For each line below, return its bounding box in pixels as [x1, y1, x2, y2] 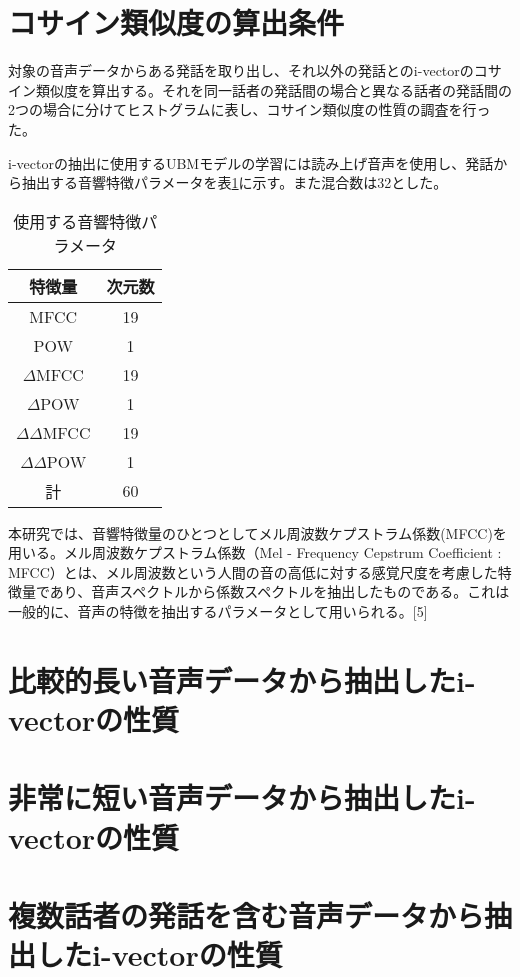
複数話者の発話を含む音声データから [8, 894, 485, 935]
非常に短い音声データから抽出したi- [8, 777, 476, 818]
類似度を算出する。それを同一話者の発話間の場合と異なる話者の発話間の [35, 79, 512, 100]
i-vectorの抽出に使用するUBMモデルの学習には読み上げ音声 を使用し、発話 [8, 152, 494, 173]
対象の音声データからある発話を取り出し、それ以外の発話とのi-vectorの [8, 60, 474, 81]
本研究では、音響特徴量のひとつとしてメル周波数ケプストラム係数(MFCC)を [8, 522, 507, 543]
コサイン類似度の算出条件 [8, 2, 345, 43]
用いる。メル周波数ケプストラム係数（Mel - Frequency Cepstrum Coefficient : [8, 542, 502, 563]
